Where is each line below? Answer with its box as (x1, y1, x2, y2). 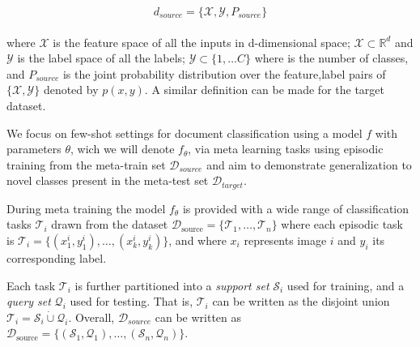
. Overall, (68, 308, 115, 325)
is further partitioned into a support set (74, 276, 269, 293)
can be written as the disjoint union (212, 293, 390, 310)
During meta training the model (6, 199, 166, 216)
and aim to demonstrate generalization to (206, 156, 412, 173)
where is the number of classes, (254, 49, 409, 66)
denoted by (43, 81, 99, 98)
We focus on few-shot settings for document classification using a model (6, 124, 363, 141)
